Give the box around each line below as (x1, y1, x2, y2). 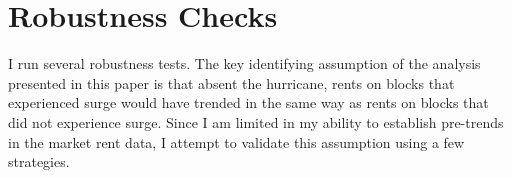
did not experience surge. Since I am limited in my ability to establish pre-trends (8, 111, 504, 132)
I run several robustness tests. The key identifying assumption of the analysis (8, 53, 481, 74)
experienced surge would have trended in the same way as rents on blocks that (8, 92, 489, 113)
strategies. (8, 151, 70, 172)
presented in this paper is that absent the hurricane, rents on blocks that (8, 72, 455, 93)
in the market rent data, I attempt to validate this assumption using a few (8, 131, 465, 152)
